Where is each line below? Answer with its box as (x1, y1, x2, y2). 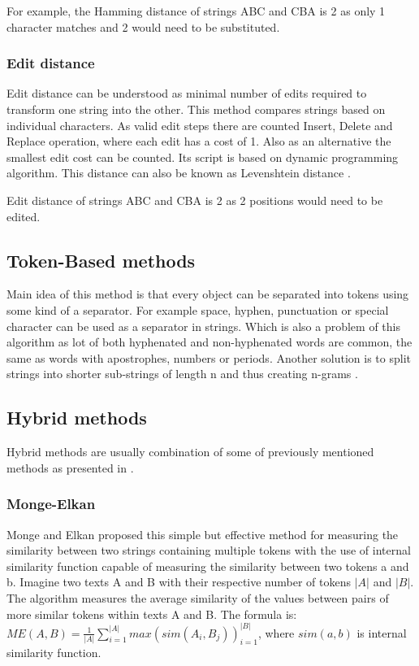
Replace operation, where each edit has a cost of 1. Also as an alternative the (6, 133, 391, 150)
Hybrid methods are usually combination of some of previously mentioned (6, 443, 374, 460)
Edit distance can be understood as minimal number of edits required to (6, 85, 367, 102)
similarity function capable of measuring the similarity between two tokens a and (6, 557, 409, 574)
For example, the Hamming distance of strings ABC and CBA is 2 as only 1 (6, 2, 386, 19)
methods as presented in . (6, 459, 134, 476)
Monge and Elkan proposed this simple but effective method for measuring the (6, 525, 399, 542)
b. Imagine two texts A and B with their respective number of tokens (6, 573, 352, 590)
